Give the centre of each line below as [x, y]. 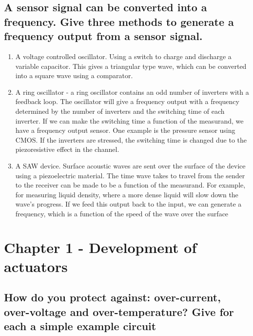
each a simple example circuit [80, 326]
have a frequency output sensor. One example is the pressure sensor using [125, 130]
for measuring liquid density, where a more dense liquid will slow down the [127, 194]
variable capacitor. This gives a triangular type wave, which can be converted [131, 66]
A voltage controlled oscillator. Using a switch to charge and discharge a [123, 56]
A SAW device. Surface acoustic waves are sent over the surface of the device [130, 165]
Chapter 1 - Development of [100, 247]
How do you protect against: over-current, [112, 297]
